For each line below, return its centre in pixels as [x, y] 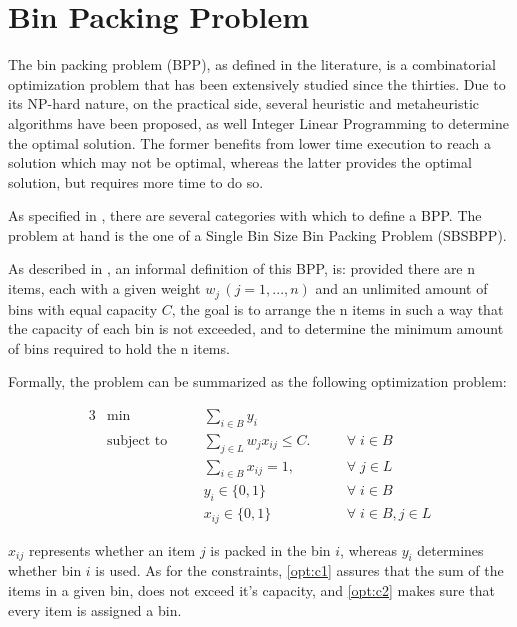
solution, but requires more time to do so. [136, 181]
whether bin [45, 570]
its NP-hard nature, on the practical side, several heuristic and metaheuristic [243, 103]
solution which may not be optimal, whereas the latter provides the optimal [240, 162]
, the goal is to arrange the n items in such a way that [337, 308]
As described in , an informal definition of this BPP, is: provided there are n [242, 268]
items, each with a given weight [104, 288]
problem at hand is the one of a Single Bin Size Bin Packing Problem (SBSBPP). [257, 234]
